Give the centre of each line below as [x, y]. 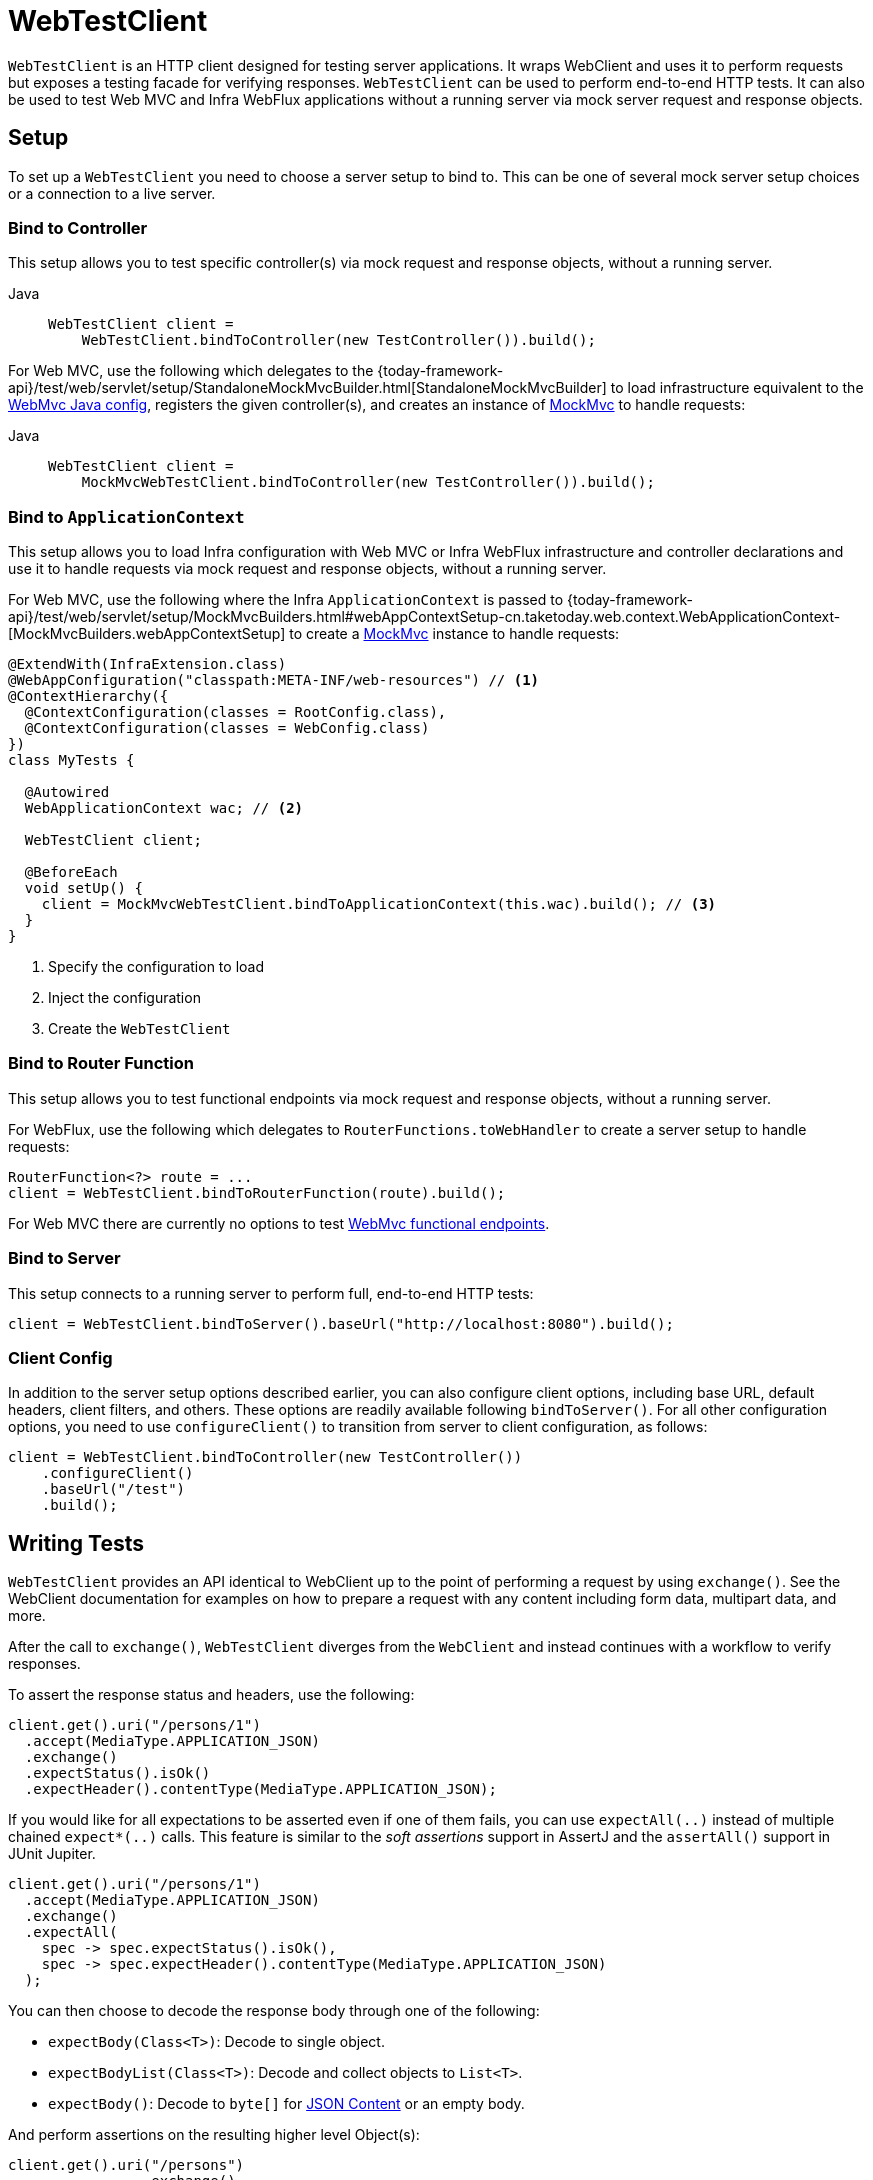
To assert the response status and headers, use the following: [211, 1695]
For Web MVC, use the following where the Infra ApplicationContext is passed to [286, 600]
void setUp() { [83, 888]
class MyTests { [71, 760]
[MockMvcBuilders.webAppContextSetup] [147, 634]
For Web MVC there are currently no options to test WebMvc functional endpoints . [279, 1223]
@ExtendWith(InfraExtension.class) [147, 664]
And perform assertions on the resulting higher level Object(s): [214, 2135]
